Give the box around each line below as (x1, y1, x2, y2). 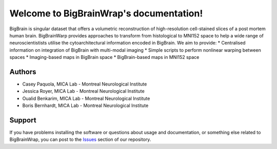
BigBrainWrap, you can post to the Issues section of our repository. (9, 136, 151, 143)
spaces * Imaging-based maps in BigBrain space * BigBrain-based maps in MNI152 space (9, 54, 200, 60)
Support (9, 116, 36, 124)
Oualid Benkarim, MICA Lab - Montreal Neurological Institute (22, 95, 150, 101)
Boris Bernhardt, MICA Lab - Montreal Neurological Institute (22, 102, 149, 109)
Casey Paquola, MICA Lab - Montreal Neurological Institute (22, 81, 147, 87)
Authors (9, 67, 36, 76)
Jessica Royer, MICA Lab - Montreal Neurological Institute (22, 88, 145, 94)
